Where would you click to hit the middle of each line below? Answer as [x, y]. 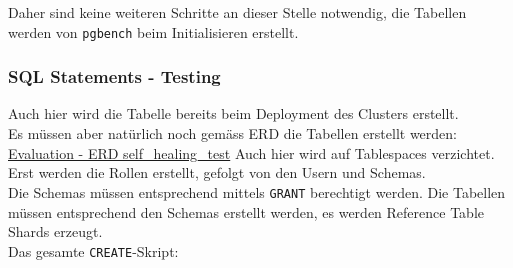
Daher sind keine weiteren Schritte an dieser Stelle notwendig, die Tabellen [237, 12]
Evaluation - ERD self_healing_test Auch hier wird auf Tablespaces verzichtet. [251, 152]
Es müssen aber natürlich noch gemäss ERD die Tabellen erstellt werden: [232, 133]
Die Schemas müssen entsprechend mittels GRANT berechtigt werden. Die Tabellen [257, 191]
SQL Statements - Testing [114, 76]
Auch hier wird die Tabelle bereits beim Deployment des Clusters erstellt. [233, 113]
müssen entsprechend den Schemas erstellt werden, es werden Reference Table [246, 211]
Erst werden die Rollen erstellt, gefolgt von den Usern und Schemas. [217, 172]
